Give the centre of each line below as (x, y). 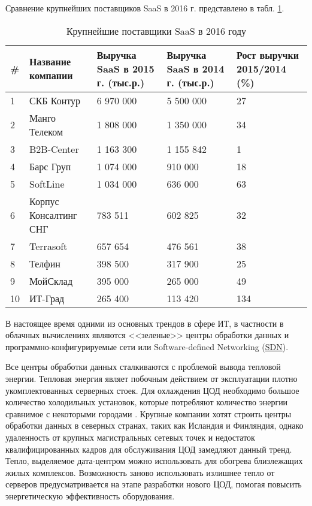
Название (50, 62)
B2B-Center (54, 149)
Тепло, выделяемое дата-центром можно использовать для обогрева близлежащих (154, 461)
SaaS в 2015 (125, 68)
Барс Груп (50, 166)
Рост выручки (268, 55)
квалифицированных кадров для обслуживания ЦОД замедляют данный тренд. (149, 449)
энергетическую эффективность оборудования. (90, 496)
